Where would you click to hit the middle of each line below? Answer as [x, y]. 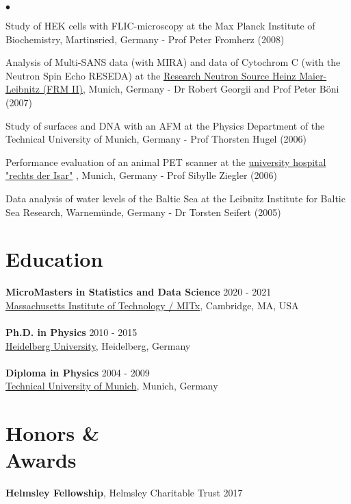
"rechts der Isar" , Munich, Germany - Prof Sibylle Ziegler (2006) [141, 175]
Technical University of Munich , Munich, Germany [112, 386]
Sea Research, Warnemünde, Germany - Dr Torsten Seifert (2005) [143, 212]
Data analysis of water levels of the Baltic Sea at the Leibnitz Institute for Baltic [175, 198]
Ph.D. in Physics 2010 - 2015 [71, 332]
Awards [41, 460]
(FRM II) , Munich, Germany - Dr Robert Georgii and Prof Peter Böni [191, 89]
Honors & [53, 433]
